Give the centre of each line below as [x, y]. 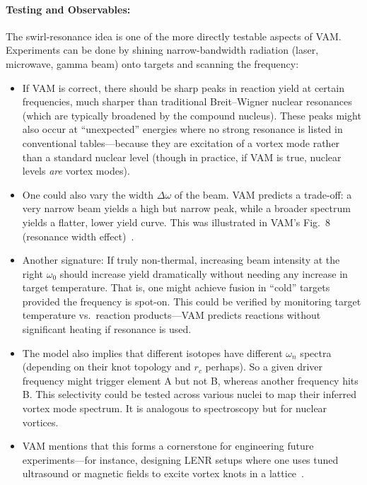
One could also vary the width [88, 194]
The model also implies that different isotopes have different [152, 352]
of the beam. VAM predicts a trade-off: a [263, 194]
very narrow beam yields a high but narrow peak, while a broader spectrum [186, 208]
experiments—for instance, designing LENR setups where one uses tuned [180, 459]
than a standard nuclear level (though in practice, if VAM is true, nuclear [182, 157]
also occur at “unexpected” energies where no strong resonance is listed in [182, 129]
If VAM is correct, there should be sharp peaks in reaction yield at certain [183, 87]
